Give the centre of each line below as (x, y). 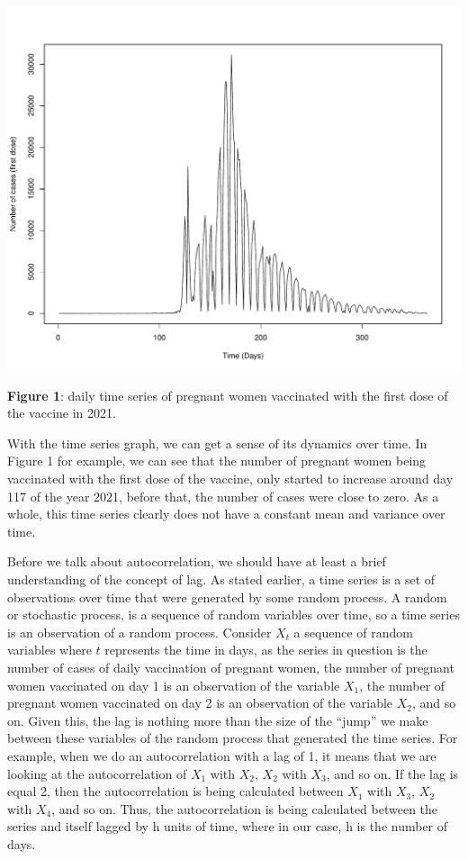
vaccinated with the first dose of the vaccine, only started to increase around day (230, 479)
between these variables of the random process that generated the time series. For (233, 738)
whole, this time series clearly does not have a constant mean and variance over (226, 514)
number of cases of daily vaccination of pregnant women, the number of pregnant (231, 667)
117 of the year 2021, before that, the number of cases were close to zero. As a (223, 496)
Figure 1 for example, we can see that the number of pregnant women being (217, 461)
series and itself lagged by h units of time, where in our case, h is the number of (228, 826)
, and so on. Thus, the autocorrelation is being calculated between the (245, 808)
